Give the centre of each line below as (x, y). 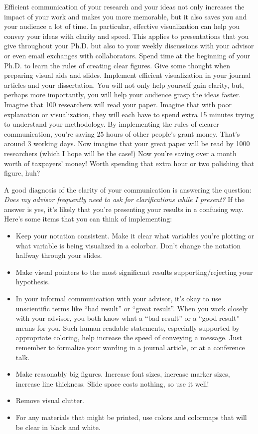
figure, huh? (22, 173)
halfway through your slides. (59, 255)
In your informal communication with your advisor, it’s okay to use (119, 299)
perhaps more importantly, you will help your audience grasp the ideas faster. (123, 95)
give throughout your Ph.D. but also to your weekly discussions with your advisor (129, 46)
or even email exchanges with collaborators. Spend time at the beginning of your (127, 55)
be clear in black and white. (58, 427)
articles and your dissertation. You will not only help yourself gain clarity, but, (124, 85)
